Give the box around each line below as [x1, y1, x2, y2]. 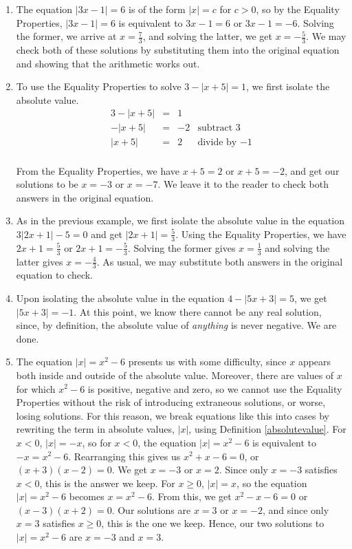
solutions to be [16, 177, 78, 191]
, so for [82, 435, 111, 449]
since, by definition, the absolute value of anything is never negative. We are [16, 318, 337, 332]
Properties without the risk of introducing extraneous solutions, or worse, [16, 395, 326, 409]
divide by [197, 138, 237, 148]
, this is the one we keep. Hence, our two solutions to [101, 516, 324, 530]
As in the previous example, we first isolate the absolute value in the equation [16, 213, 345, 228]
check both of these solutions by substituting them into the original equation [16, 43, 340, 57]
